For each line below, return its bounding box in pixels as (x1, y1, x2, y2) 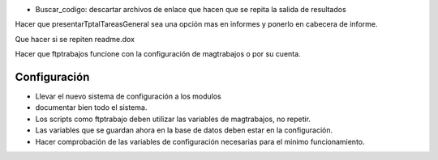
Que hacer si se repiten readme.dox (15, 34, 135, 44)
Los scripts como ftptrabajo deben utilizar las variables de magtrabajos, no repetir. (35, 114, 311, 124)
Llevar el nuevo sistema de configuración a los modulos (35, 91, 222, 101)
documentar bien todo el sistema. (35, 103, 148, 112)
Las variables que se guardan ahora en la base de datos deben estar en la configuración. (35, 125, 333, 135)
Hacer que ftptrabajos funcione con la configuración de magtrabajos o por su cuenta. (15, 49, 301, 59)
